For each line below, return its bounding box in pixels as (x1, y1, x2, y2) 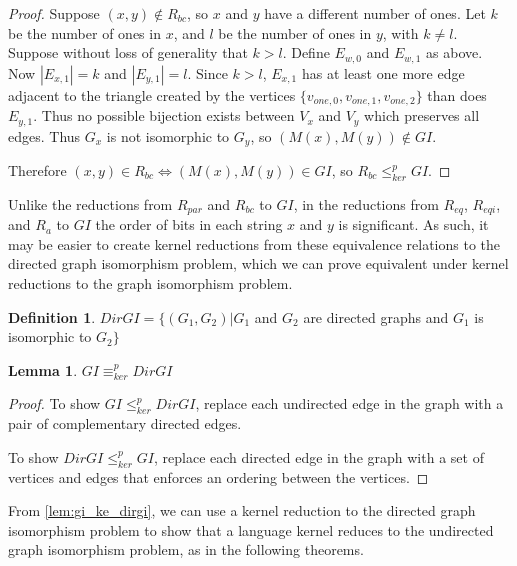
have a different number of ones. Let (264, 3, 486, 23)
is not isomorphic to (106, 125, 230, 146)
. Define (282, 42, 330, 63)
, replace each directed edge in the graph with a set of (153, 446, 484, 467)
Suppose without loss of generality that (8, 42, 248, 63)
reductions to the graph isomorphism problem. (8, 273, 293, 294)
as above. (426, 42, 483, 63)
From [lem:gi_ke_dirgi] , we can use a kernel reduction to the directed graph (8, 500, 476, 521)
